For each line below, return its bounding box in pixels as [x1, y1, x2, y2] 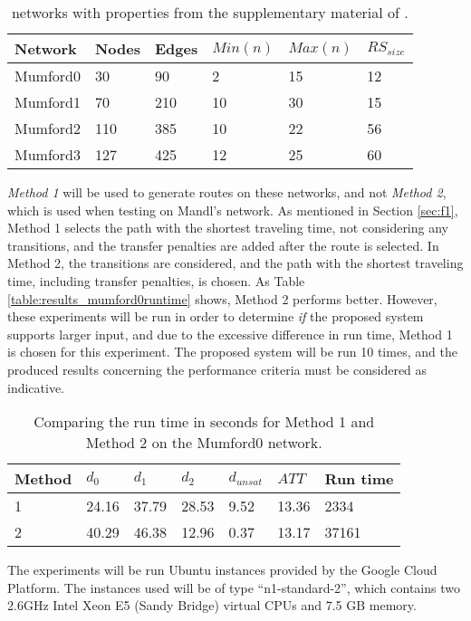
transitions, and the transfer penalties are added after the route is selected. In [7, 235, 439, 254]
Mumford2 [14, 118, 81, 139]
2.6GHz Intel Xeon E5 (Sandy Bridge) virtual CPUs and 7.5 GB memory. [7, 596, 417, 615]
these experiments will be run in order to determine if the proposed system [7, 307, 424, 326]
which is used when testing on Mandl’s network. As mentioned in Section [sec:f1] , [7, 200, 458, 219]
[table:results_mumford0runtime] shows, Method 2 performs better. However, [7, 289, 437, 308]
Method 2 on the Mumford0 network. [85, 432, 322, 454]
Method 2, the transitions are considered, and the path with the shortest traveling [7, 253, 464, 272]
